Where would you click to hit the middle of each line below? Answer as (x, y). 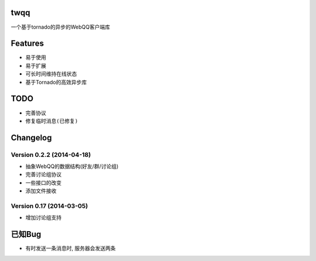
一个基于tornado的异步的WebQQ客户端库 (61, 27)
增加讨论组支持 (43, 218)
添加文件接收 (41, 191)
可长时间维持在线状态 (51, 74)
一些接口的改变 (43, 183)
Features (27, 44)
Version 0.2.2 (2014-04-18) (51, 154)
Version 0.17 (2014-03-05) (49, 206)
